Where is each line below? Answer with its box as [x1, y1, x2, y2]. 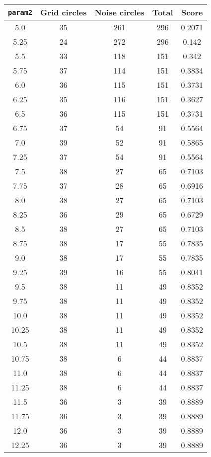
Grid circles [40, 6, 87, 18]
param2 [8, 8, 33, 16]
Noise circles [94, 6, 144, 18]
